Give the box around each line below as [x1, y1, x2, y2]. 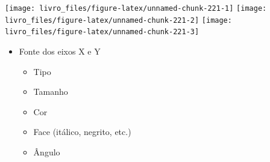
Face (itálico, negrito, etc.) [33, 125, 131, 138]
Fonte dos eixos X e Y [19, 44, 101, 57]
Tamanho [33, 85, 68, 98]
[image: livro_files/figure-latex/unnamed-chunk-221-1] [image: [5, 4, 267, 13]
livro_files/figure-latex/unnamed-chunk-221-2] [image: [5, 16, 232, 25]
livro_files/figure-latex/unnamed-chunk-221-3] [5, 28, 199, 37]
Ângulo [33, 145, 60, 158]
